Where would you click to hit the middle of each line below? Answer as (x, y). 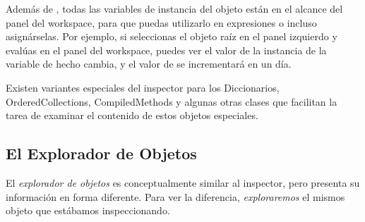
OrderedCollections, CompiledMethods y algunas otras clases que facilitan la (172, 101)
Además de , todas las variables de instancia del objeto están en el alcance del (174, 8)
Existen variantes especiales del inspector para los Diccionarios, (143, 87)
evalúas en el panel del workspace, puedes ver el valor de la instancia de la (166, 50)
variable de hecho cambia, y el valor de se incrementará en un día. (149, 64)
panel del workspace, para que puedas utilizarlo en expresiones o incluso (161, 22)
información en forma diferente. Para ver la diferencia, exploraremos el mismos (175, 196)
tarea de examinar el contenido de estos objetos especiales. (132, 115)
